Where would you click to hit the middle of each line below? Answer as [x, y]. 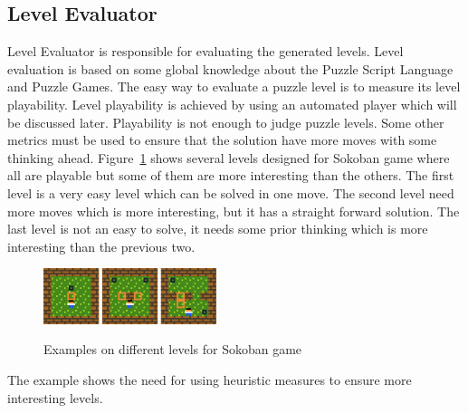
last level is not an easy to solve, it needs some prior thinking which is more [218, 229]
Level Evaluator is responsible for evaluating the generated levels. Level [205, 51]
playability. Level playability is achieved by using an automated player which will [232, 104]
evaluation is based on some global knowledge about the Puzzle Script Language [230, 68]
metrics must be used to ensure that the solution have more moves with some [222, 140]
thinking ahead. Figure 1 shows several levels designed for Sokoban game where [229, 157]
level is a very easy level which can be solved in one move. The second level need [231, 192]
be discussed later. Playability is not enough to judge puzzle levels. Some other [226, 122]
